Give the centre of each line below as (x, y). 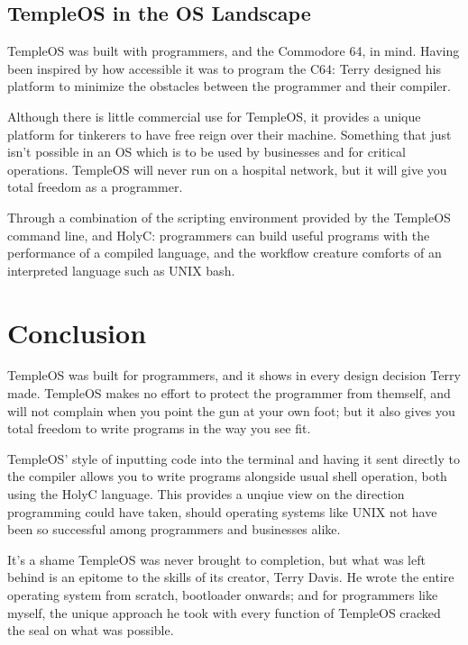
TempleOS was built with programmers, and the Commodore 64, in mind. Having (234, 51)
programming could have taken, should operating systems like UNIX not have (222, 511)
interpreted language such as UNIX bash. (121, 270)
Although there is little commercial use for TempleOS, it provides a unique (214, 116)
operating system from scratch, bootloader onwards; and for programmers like (223, 594)
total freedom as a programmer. (95, 187)
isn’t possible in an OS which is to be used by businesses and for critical (206, 152)
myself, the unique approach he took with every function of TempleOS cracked (224, 612)
